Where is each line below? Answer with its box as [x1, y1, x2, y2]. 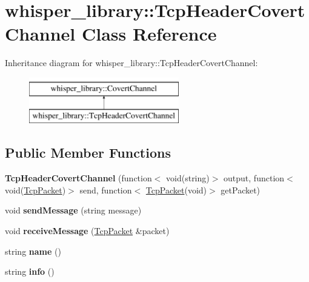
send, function [79, 183, 132, 196]
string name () [5, 244, 61, 257]
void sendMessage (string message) [5, 204, 142, 217]
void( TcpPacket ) [5, 183, 66, 196]
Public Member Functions [5, 143, 171, 162]
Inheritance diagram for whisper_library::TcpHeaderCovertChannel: [5, 56, 258, 69]
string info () [5, 265, 55, 278]
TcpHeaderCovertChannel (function [5, 172, 152, 184]
